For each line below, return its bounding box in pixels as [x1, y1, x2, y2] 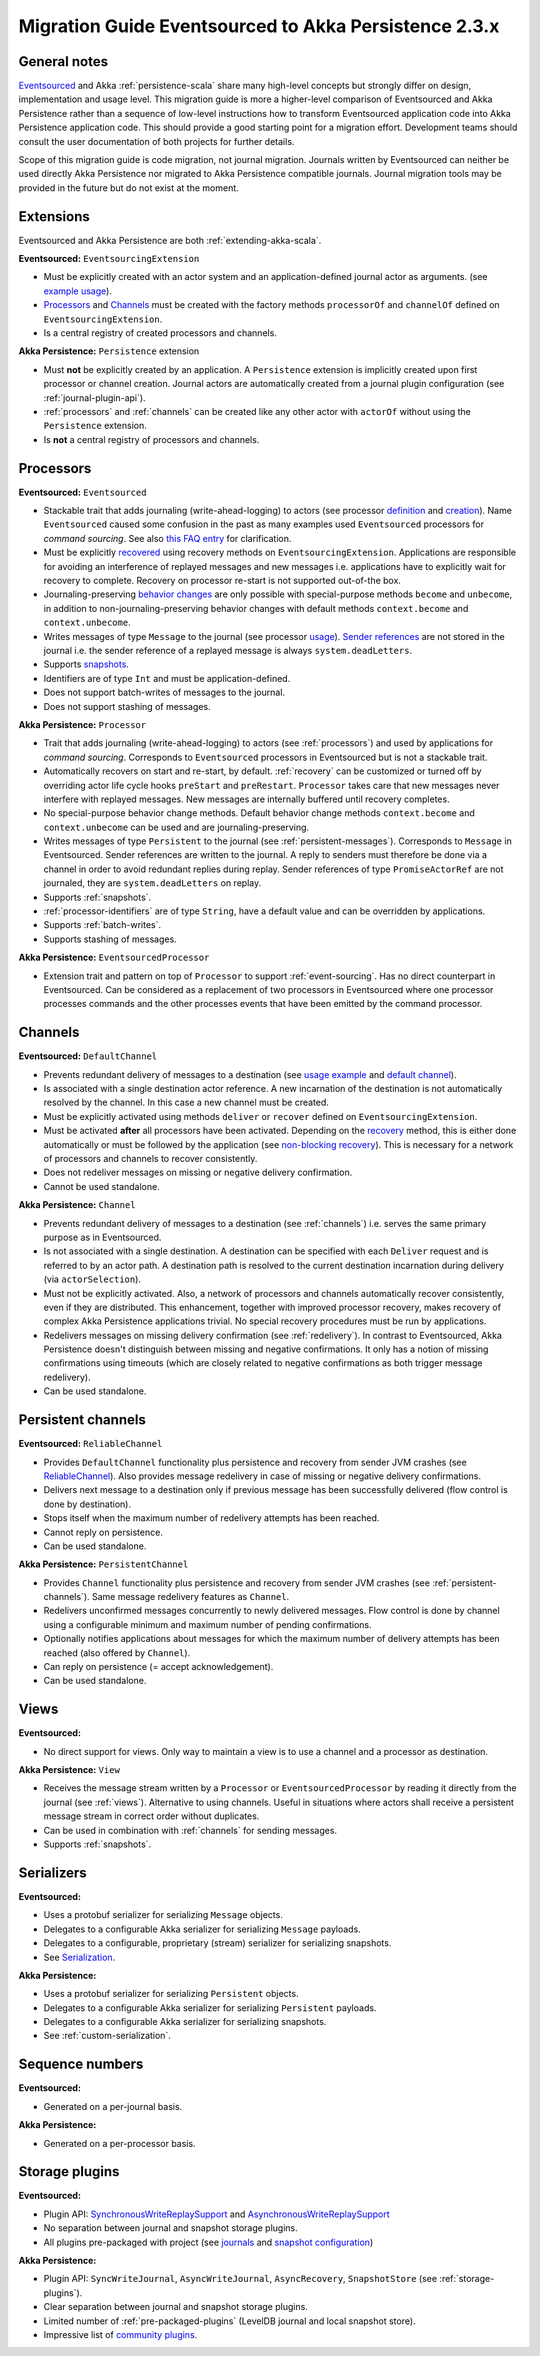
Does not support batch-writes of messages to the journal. [43, 686, 285, 699]
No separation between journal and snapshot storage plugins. [43, 2222, 299, 2234]
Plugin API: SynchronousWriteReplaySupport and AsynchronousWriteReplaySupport [43, 2208, 390, 2220]
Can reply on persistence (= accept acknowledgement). [43, 1661, 274, 1673]
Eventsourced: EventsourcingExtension [18, 253, 200, 265]
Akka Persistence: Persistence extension [18, 345, 200, 357]
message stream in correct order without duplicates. [43, 1810, 260, 1822]
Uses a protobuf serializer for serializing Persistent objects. [43, 1988, 299, 2000]
